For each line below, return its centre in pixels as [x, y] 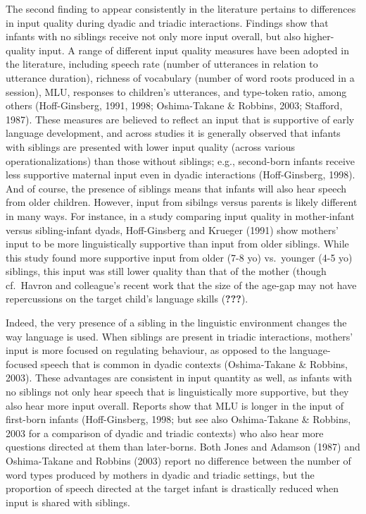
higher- [319, 36]
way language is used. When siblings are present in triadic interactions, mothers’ [179, 336]
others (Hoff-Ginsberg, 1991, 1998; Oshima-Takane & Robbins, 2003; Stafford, [174, 105]
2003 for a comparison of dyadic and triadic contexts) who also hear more [165, 433]
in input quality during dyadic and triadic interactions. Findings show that [167, 22]
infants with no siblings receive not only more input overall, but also [153, 36]
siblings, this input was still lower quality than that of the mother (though [166, 271]
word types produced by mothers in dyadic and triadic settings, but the [160, 474]
